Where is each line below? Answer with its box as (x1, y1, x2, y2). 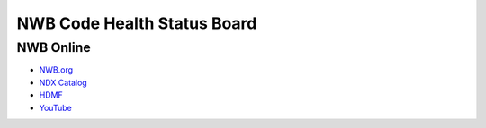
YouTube (39, 102, 72, 113)
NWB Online (16, 39, 92, 55)
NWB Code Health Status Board (16, 13, 257, 33)
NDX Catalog (39, 77, 87, 88)
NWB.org (39, 64, 74, 75)
